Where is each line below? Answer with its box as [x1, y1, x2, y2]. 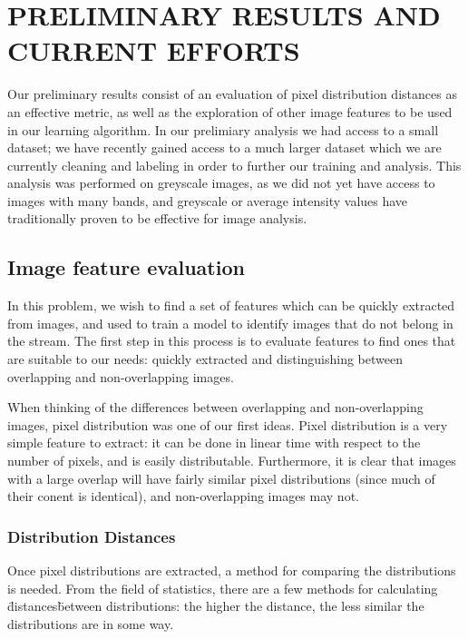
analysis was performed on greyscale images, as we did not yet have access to [7, 173, 435, 192]
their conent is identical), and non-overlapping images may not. [7, 487, 359, 506]
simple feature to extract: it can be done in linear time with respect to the [7, 433, 421, 452]
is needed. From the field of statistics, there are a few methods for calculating [7, 578, 438, 597]
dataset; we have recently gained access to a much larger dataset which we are [7, 138, 442, 157]
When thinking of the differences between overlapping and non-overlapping [7, 398, 424, 417]
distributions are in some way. [7, 614, 174, 633]
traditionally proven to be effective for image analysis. [7, 209, 307, 228]
